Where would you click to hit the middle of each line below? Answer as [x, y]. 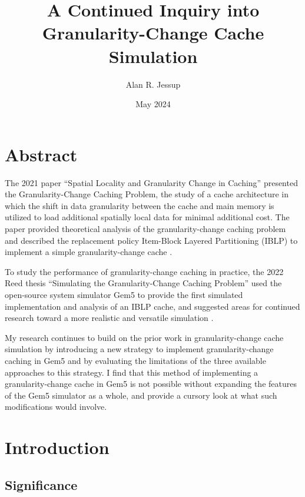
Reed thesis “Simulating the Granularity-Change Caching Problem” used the [143, 283]
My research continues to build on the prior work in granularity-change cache [144, 337]
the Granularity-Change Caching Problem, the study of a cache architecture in [147, 194]
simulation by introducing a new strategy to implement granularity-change [139, 349]
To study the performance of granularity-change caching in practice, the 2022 [144, 271]
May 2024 [153, 104]
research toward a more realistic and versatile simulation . [109, 318]
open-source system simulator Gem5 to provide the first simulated [124, 294]
